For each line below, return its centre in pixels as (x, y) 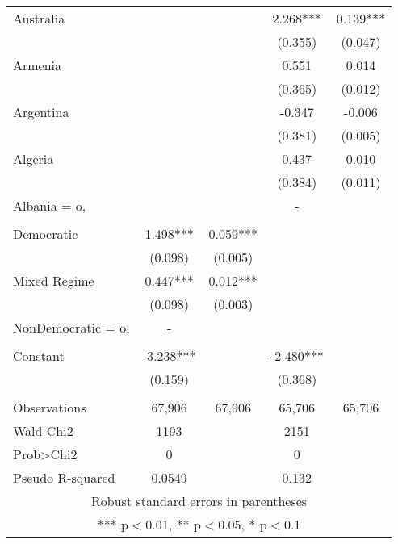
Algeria (34, 159)
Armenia (38, 65)
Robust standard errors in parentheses (199, 501)
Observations (50, 407)
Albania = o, (50, 205)
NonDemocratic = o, (71, 327)
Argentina (41, 112)
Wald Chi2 (43, 431)
